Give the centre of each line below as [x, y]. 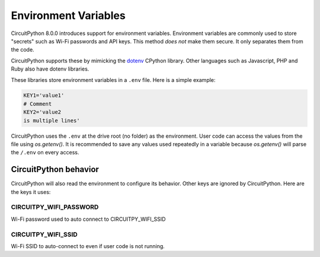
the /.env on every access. [45, 153]
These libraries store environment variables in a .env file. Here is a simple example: [113, 80]
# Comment [38, 104]
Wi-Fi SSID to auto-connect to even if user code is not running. [88, 246]
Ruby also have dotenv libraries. [50, 69]
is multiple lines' [52, 120]
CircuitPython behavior [55, 169]
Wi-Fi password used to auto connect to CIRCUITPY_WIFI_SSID [88, 219]
